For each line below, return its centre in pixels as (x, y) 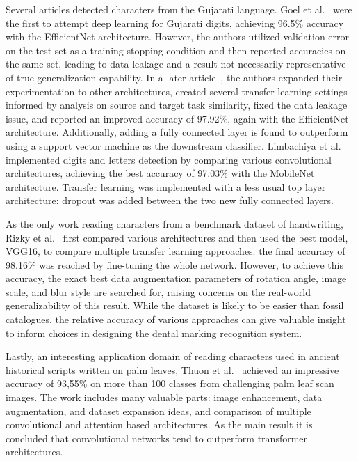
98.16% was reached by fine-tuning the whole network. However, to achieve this (174, 264)
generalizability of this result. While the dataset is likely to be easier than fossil (175, 305)
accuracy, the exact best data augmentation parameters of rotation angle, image (176, 278)
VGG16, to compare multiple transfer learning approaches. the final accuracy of (176, 251)
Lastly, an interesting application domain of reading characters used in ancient (173, 356)
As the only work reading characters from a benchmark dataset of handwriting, (174, 223)
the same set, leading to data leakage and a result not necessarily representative (176, 64)
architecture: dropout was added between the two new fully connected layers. (170, 200)
